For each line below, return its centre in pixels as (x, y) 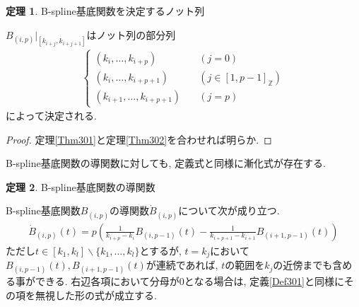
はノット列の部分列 (131, 34)
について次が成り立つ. (229, 210)
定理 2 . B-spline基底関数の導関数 (81, 186)
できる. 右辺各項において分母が (107, 281)
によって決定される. (51, 116)
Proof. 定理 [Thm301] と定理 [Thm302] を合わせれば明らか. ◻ (139, 139)
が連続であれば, (182, 265)
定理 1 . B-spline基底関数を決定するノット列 (105, 11)
